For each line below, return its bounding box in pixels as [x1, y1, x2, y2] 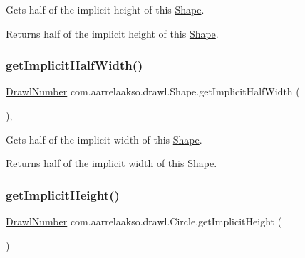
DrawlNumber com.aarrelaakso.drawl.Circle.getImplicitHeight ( [6, 214, 282, 228]
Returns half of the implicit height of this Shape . [6, 26, 219, 41]
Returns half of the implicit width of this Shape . [6, 156, 217, 171]
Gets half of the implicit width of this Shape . [6, 131, 202, 146]
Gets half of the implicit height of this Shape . [6, 2, 205, 16]
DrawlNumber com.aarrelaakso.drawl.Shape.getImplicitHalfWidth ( [6, 84, 300, 99]
